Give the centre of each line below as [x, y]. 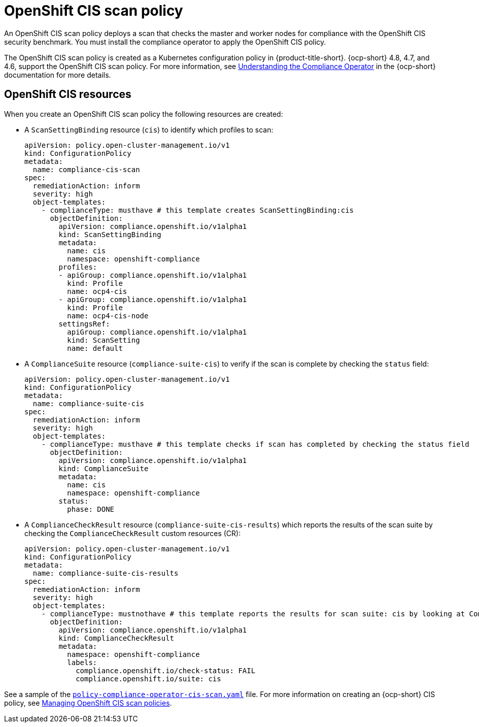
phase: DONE [91, 509]
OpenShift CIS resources [68, 94]
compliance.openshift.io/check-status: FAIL [166, 670]
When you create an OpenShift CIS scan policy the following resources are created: [144, 114]
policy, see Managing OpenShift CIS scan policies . [88, 703]
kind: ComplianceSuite [104, 468]
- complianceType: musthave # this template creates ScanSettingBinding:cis [198, 210]
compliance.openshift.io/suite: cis [148, 679]
